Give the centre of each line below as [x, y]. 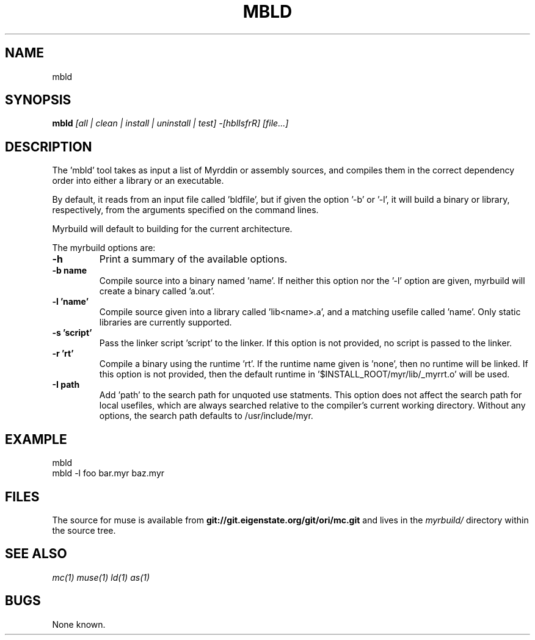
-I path [66, 385]
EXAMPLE [36, 439]
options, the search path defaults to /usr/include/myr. [206, 416]
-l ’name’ [70, 302]
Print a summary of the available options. [193, 259]
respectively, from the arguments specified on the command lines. [185, 210]
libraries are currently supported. [166, 322]
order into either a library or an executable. [138, 181]
